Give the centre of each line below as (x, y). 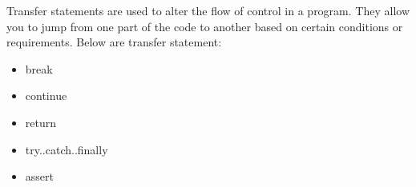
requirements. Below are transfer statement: (114, 42)
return (41, 122)
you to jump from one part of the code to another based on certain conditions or (205, 26)
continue (46, 95)
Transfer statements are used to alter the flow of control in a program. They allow (208, 10)
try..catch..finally (67, 149)
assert (39, 176)
